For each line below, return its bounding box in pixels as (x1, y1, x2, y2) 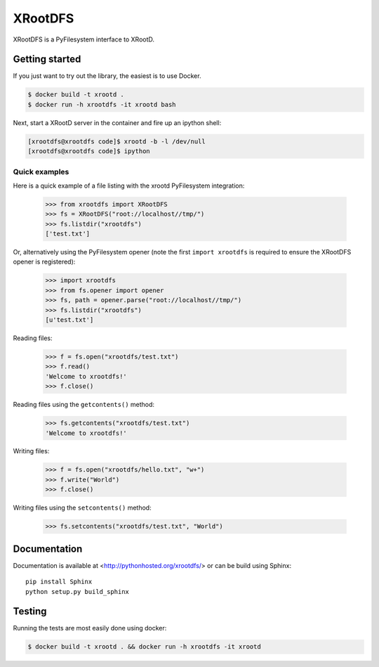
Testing (13, 605, 47, 618)
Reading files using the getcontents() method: (13, 401, 154, 409)
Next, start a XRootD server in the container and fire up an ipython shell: (13, 118, 222, 127)
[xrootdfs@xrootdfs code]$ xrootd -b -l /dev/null (27, 137, 206, 145)
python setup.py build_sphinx (25, 588, 130, 595)
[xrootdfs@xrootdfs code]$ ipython (27, 148, 150, 155)
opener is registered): (13, 257, 76, 266)
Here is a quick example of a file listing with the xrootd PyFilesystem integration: (13, 181, 245, 190)
